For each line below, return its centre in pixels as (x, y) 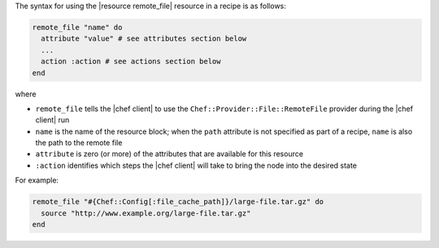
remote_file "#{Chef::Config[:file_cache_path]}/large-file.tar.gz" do (178, 202)
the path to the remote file (79, 143)
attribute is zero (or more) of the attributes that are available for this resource (170, 154)
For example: (37, 180)
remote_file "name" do (77, 27)
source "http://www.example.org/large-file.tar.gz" (146, 213)
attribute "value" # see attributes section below (144, 39)
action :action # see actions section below (131, 62)
